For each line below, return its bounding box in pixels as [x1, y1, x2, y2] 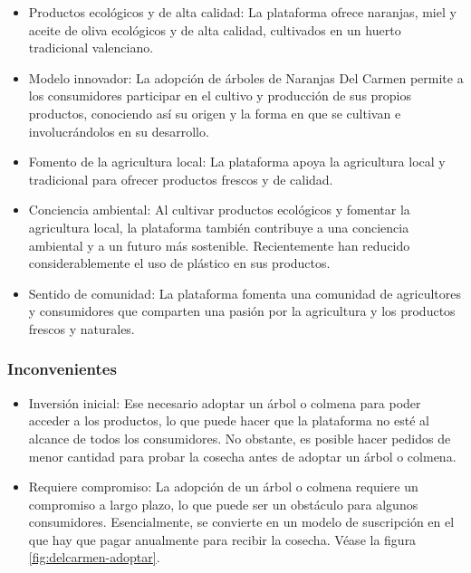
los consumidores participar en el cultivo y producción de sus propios [28, 86, 412, 105]
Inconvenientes [7, 358, 117, 380]
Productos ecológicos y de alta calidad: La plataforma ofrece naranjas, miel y [28, 3, 457, 21]
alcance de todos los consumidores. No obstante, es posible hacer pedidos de [28, 428, 451, 447]
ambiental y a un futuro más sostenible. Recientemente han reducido [28, 235, 410, 254]
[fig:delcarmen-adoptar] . [28, 548, 160, 567]
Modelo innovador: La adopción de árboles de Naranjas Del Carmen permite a [28, 68, 464, 87]
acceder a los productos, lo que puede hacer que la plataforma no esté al [28, 411, 429, 430]
